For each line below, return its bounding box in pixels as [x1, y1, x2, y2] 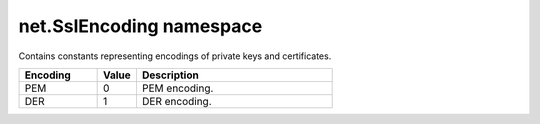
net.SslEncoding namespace [18, 15, 263, 37]
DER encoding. [141, 94, 212, 108]
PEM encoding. [141, 81, 214, 95]
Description [141, 68, 199, 82]
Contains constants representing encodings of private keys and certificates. [18, 50, 332, 62]
